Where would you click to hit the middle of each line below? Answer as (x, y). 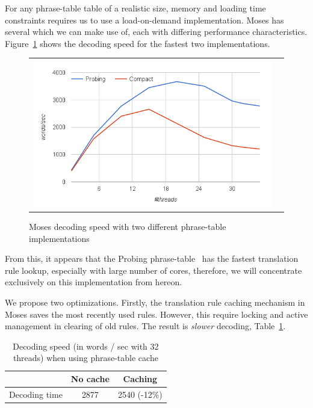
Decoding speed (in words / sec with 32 (86, 346)
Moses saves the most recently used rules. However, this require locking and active (156, 314)
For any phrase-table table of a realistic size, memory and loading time (135, 8)
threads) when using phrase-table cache (85, 358)
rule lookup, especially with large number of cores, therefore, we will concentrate (153, 270)
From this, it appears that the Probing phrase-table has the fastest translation (152, 258)
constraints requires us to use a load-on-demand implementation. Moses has (144, 20)
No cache (90, 379)
